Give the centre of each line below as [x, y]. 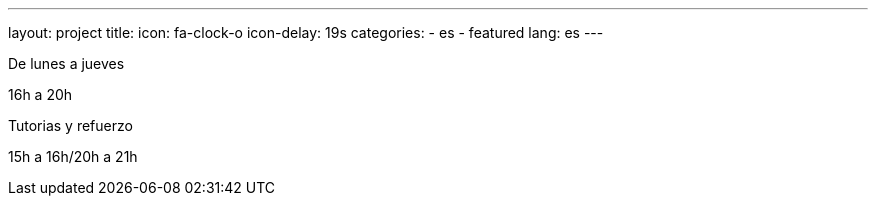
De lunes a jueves [66, 63]
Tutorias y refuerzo [70, 125]
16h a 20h [40, 94]
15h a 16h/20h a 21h [73, 156]
